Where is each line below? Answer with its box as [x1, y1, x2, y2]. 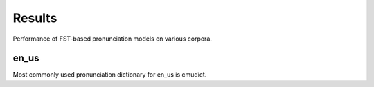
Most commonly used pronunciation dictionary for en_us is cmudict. [12, 70, 207, 79]
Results [12, 10, 57, 26]
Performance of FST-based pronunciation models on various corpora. [12, 35, 213, 43]
